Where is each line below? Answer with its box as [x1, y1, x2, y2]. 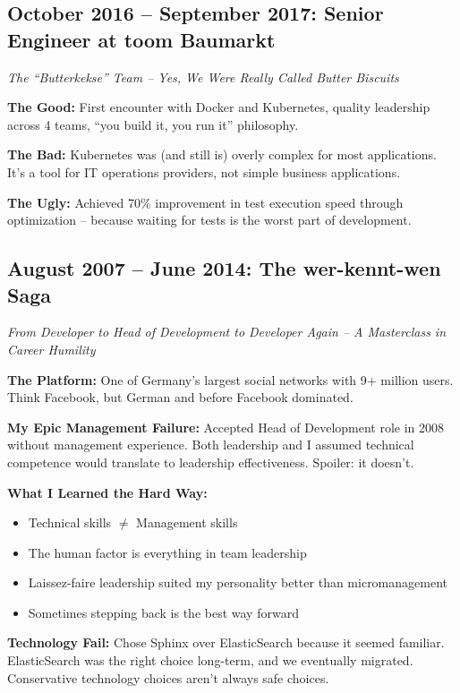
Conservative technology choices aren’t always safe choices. [7, 668, 329, 687]
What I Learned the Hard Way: [7, 483, 208, 501]
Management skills [136, 513, 238, 532]
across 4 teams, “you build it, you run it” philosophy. [7, 115, 299, 133]
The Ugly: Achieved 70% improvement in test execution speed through [7, 192, 404, 211]
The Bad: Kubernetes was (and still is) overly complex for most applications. [7, 145, 437, 164]
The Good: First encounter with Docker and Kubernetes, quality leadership [7, 98, 430, 116]
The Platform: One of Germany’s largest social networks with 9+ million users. [7, 370, 454, 389]
